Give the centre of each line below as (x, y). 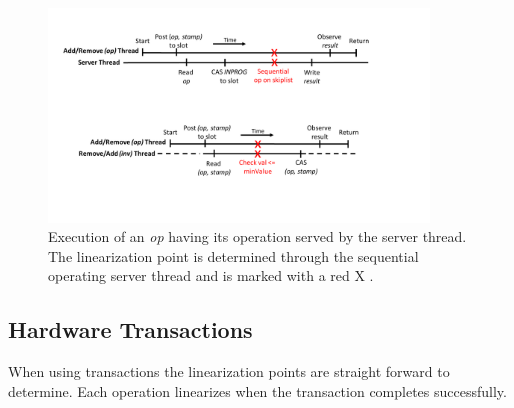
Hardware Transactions (130, 329)
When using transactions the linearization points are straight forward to (229, 371)
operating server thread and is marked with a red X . (211, 275)
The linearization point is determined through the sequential (233, 255)
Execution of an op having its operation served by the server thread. (257, 236)
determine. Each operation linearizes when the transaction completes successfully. (257, 390)
